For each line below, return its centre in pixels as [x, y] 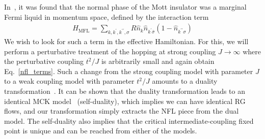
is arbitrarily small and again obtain [158, 61]
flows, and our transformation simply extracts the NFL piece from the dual [122, 111]
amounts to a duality [185, 81]
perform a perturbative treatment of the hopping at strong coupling [110, 51]
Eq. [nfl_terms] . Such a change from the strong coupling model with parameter [129, 71]
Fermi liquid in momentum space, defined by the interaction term [107, 16]
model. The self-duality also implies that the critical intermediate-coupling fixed [129, 120]
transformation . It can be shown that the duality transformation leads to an [125, 91]
